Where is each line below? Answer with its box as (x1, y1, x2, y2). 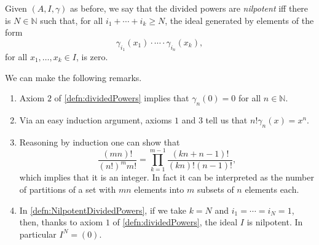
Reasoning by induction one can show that (19, 135, 180, 148)
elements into (134, 183, 184, 196)
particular (19, 227, 57, 240)
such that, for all (40, 14, 103, 26)
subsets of (197, 183, 234, 196)
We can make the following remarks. (5, 71, 142, 84)
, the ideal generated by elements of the (165, 14, 314, 26)
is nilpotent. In (246, 216, 303, 228)
